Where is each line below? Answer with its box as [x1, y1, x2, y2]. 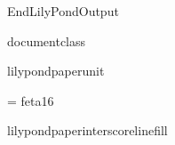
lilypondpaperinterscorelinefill [7, 121, 168, 140]
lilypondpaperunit [7, 61, 105, 80]
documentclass [7, 31, 86, 50]
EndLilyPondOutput [7, 2, 119, 20]
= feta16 [7, 91, 54, 109]
